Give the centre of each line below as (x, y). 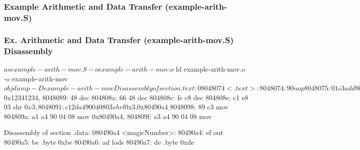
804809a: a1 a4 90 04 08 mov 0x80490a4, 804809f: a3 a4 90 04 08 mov (108, 116)
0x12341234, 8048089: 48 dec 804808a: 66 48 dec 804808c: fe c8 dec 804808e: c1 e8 (126, 97)
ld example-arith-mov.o (210, 68)
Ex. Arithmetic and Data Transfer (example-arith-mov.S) (119, 39)
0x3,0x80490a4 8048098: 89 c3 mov (177, 107)
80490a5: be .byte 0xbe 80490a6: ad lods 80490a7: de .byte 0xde (99, 142)
